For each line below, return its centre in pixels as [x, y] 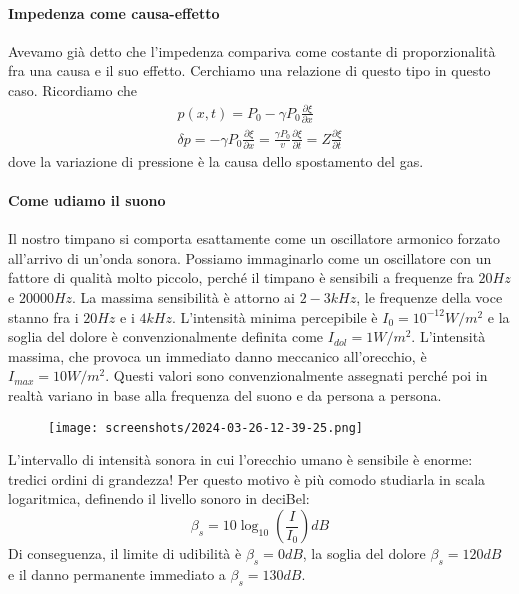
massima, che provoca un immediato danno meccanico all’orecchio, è [217, 355]
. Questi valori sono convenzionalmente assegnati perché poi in [296, 375]
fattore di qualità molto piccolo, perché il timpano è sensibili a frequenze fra [241, 277]
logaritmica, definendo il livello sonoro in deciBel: [159, 498]
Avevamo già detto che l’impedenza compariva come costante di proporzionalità [252, 50]
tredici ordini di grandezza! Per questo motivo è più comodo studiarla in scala [247, 478]
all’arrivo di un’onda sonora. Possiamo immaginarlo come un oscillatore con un [250, 257]
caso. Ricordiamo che [73, 89]
